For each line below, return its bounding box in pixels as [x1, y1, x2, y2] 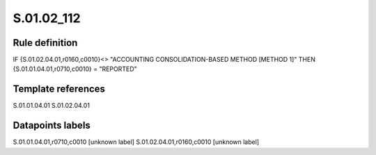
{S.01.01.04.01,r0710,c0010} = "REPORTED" [13, 65, 137, 73]
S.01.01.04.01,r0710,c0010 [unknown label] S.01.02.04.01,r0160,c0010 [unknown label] [13, 138, 260, 146]
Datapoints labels [13, 120, 91, 131]
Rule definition [13, 37, 78, 49]
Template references [13, 83, 106, 95]
